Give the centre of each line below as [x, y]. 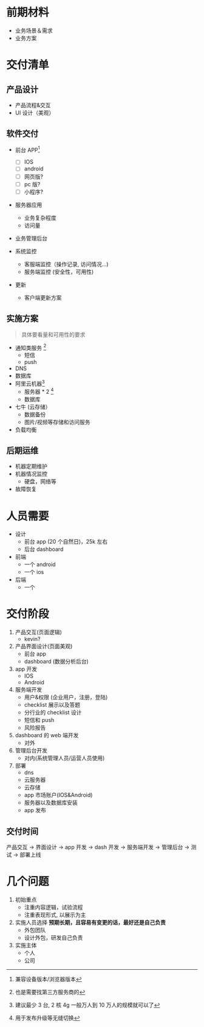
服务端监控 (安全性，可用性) [59, 272]
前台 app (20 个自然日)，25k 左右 [66, 542]
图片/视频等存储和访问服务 [57, 422]
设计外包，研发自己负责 [53, 938]
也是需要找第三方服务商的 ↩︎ [50, 992]
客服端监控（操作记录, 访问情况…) [66, 264]
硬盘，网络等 [40, 482]
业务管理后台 [31, 238]
